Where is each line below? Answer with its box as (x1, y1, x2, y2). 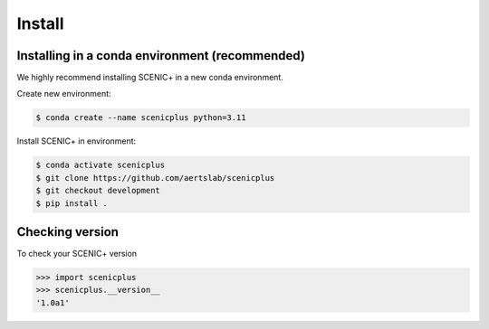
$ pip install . (35, 198, 109, 208)
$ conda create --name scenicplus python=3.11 (35, 113, 246, 123)
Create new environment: (16, 89, 112, 99)
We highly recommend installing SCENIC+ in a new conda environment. (16, 72, 284, 83)
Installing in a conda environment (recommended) (16, 48, 305, 63)
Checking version (16, 224, 120, 240)
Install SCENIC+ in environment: (16, 136, 137, 146)
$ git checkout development (35, 185, 160, 196)
